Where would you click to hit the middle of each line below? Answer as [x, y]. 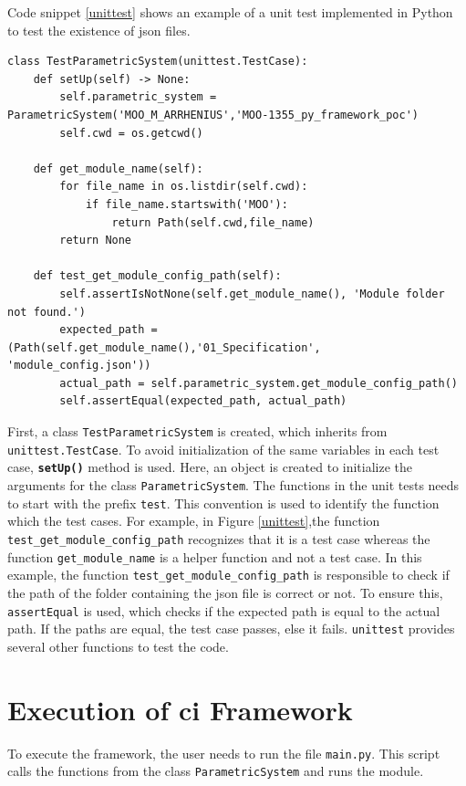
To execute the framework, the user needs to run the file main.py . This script [224, 753]
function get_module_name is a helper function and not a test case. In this [215, 556]
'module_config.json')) [79, 366]
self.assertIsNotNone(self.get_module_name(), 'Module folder [252, 293]
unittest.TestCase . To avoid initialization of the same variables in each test [223, 449]
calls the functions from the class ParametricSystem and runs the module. [216, 771]
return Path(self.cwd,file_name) [213, 222]
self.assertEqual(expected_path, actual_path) [203, 401]
